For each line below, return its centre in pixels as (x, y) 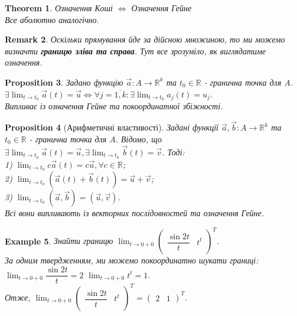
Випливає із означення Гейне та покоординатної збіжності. (114, 106)
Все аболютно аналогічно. (52, 19)
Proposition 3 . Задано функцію (64, 82)
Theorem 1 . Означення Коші (59, 8)
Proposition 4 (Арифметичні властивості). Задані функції (112, 127)
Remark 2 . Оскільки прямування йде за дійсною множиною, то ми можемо (145, 39)
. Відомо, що (139, 139)
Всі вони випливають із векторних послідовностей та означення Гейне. (135, 213)
